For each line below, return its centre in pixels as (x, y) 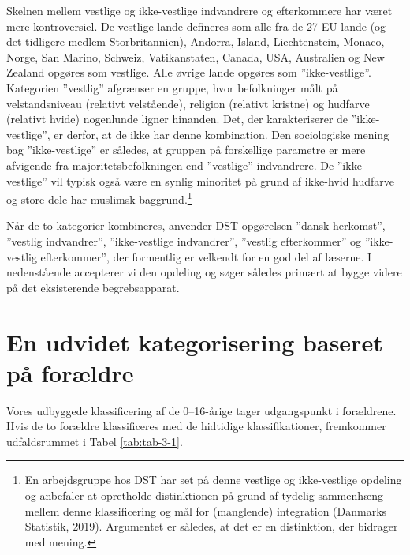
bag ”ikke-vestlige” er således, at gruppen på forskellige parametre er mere (186, 150)
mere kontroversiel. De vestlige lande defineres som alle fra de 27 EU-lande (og (196, 26)
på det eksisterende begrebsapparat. (93, 287)
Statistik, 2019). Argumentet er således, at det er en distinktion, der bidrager (211, 526)
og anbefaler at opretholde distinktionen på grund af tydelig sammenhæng (204, 495)
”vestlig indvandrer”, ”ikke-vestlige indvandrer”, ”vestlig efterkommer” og (184, 240)
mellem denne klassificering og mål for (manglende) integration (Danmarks (206, 510)
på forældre (70, 372)
